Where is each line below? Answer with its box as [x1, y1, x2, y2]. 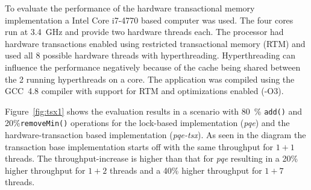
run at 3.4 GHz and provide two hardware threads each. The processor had [5, 25, 284, 38]
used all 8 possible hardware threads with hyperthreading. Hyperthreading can [5, 49, 296, 62]
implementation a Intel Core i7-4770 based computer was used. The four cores [5, 13, 294, 26]
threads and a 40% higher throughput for [110, 163, 262, 176]
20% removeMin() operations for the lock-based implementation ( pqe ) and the [5, 116, 290, 129]
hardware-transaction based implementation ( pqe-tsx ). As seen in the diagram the [5, 128, 306, 141]
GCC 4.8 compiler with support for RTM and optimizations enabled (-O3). [5, 84, 284, 97]
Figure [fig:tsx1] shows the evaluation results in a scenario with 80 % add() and [5, 104, 303, 117]
